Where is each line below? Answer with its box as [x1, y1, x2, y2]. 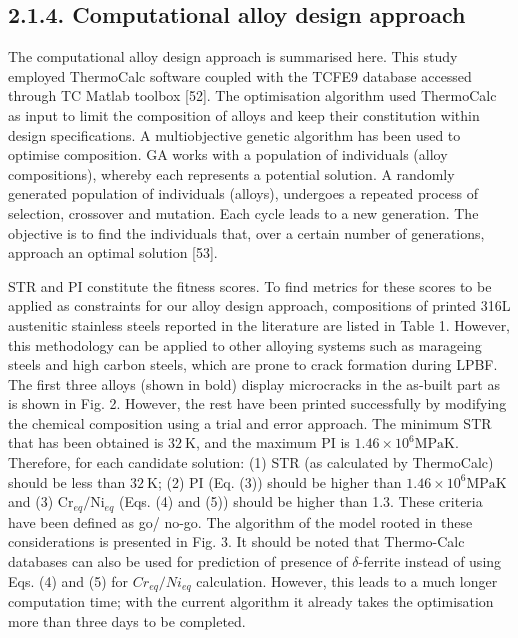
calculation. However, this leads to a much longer [196, 570, 498, 591]
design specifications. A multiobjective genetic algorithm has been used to [8, 124, 461, 145]
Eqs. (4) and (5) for [8, 570, 129, 591]
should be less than [8, 471, 126, 492]
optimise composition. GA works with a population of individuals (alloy [8, 144, 448, 165]
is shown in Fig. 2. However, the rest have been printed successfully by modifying [8, 393, 507, 414]
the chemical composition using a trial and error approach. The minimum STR [8, 412, 492, 433]
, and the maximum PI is [196, 432, 350, 453]
